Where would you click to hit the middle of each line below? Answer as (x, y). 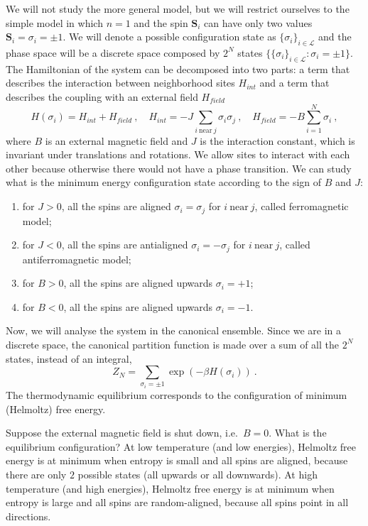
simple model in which (54, 22)
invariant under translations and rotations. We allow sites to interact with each (178, 154)
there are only (36, 475)
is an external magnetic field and (117, 140)
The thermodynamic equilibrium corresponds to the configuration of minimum (177, 395)
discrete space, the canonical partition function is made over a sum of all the (173, 344)
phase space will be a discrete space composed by (113, 52)
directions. (28, 516)
